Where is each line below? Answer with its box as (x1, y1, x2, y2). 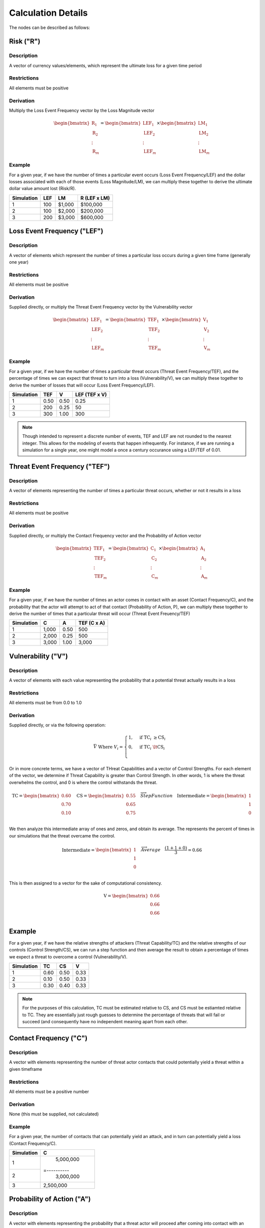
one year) (9, 259, 29, 265)
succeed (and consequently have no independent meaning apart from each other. (22, 1019, 188, 1025)
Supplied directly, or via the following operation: (9, 722, 106, 728)
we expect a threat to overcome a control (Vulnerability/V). (9, 953, 128, 960)
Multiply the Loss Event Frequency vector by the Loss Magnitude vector (9, 107, 155, 113)
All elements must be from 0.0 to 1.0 (9, 700, 82, 706)
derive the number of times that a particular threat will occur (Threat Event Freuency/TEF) (9, 611, 190, 616)
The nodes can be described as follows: (9, 25, 90, 30)
